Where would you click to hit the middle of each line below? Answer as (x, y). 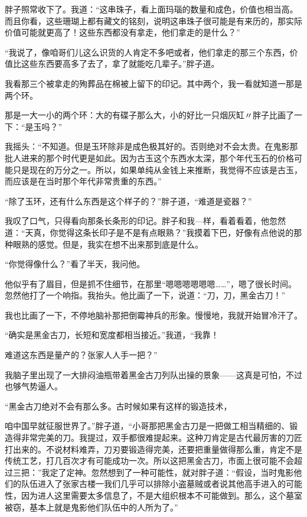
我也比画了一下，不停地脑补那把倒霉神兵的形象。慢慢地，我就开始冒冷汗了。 (153, 315)
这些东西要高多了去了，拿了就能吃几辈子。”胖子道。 (120, 64)
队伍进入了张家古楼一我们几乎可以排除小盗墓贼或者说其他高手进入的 (153, 484)
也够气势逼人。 (34, 386)
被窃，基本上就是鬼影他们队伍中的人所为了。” (92, 507)
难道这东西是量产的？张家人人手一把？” (81, 355)
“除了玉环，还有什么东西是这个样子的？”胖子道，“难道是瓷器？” (128, 201)
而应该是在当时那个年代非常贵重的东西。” (83, 181)
